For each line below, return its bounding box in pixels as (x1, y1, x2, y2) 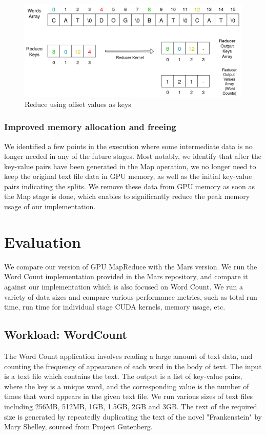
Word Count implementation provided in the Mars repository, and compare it (4, 271, 248, 282)
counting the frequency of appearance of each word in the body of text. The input (4, 360, 262, 371)
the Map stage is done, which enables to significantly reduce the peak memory (4, 191, 250, 202)
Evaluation (4, 231, 81, 252)
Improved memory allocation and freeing (4, 120, 176, 133)
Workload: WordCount (4, 327, 127, 342)
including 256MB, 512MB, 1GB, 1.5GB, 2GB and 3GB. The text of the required (4, 401, 257, 411)
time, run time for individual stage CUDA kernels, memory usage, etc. (4, 301, 226, 312)
